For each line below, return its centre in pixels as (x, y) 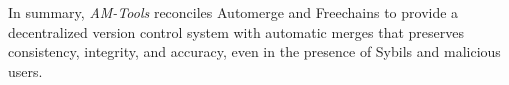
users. (25, 70)
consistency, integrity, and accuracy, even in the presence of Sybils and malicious (254, 51)
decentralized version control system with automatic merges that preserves (236, 31)
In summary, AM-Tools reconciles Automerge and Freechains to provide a (233, 12)
